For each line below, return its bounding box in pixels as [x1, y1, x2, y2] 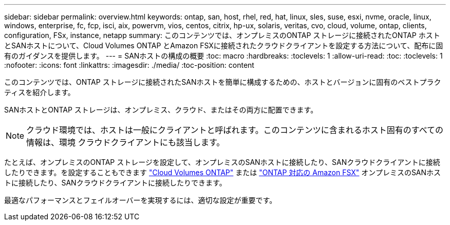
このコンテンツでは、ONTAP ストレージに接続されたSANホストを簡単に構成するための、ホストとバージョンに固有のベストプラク [4, 78, 441, 86]
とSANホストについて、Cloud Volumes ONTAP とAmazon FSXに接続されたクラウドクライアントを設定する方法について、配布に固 [4, 41, 443, 50]
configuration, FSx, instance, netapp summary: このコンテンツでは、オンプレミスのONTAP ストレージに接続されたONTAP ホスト [4, 31, 440, 40]
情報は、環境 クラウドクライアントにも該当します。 [26, 137, 225, 147]
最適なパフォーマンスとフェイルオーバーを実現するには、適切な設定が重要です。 [4, 196, 277, 204]
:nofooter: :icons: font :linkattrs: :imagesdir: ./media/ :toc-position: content [4, 61, 254, 69]
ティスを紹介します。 [4, 88, 75, 97]
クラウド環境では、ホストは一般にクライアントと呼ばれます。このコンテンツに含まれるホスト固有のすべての [26, 125, 444, 135]
